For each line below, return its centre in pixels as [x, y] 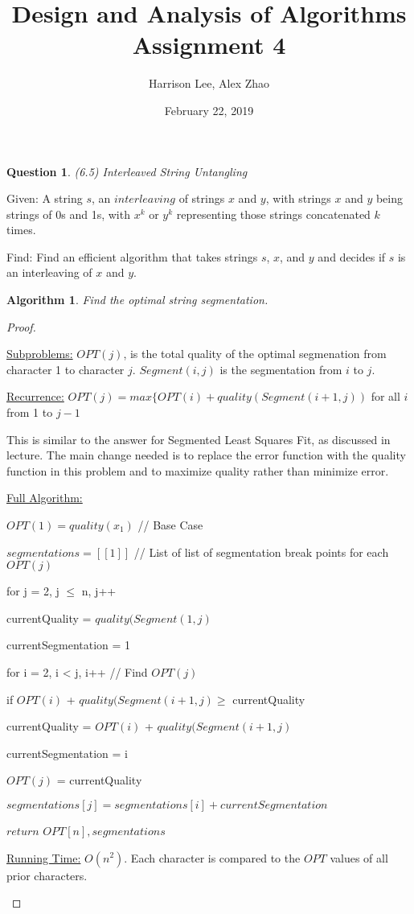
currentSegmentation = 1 [69, 645]
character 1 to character [66, 369]
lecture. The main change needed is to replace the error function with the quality [206, 455]
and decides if [352, 256]
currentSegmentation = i [67, 753]
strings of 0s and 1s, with [68, 214]
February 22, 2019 [209, 110]
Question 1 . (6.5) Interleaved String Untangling [127, 171]
